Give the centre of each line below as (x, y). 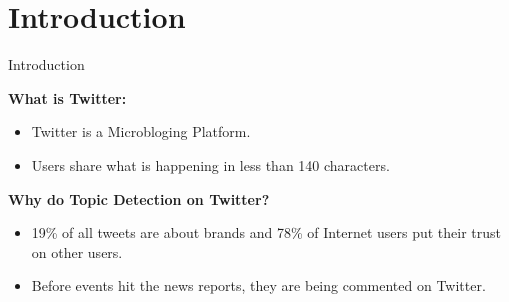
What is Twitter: (67, 97)
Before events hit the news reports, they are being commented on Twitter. (258, 285)
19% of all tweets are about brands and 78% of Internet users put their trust (266, 232)
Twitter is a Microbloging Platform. (141, 131)
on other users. (77, 251)
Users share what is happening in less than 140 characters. (210, 164)
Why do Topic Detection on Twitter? (139, 198)
